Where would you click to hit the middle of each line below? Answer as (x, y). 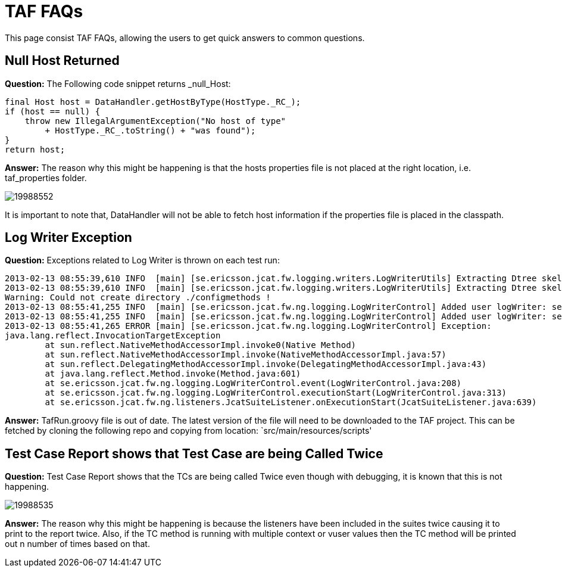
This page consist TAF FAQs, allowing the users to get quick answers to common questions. (185, 38)
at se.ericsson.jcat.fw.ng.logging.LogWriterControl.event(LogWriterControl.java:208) (253, 383)
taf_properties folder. (46, 178)
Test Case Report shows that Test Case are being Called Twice (194, 453)
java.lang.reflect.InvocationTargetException (113, 336)
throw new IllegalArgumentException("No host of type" (155, 121)
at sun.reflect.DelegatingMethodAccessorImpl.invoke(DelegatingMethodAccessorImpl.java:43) (266, 364)
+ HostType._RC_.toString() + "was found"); (150, 130)
